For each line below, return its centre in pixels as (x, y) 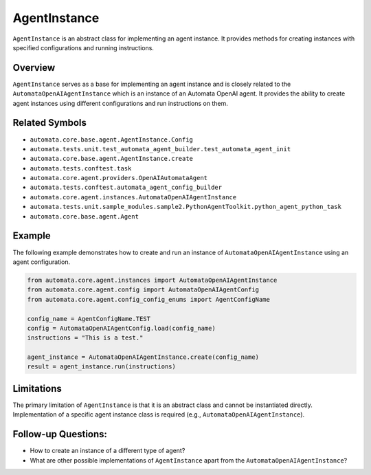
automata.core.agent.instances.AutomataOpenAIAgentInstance (133, 197)
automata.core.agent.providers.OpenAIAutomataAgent (119, 178)
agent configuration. (42, 262)
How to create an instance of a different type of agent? (108, 451)
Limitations (37, 388)
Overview (34, 68)
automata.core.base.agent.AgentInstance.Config (112, 140)
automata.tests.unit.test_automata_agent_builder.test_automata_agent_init (160, 149)
